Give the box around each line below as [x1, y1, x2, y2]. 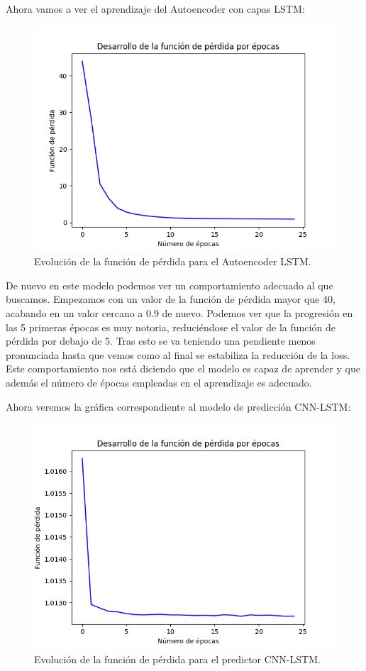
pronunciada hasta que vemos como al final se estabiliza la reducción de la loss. [6, 347, 350, 362]
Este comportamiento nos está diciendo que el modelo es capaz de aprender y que [6, 361, 360, 376]
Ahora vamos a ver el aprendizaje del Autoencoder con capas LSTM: [6, 1, 305, 16]
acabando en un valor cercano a [6, 305, 143, 320]
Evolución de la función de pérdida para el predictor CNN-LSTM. [34, 651, 321, 666]
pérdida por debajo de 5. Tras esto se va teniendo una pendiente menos [6, 333, 316, 348]
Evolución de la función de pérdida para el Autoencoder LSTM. [34, 254, 311, 269]
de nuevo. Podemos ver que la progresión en [162, 305, 353, 320]
